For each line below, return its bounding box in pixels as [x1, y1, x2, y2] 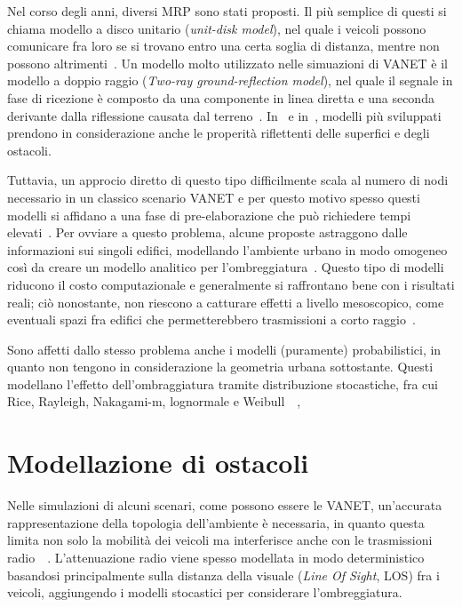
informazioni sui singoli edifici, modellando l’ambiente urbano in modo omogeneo [7, 240, 448, 259]
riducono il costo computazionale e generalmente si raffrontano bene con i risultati [7, 275, 455, 293]
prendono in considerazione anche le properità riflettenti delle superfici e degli [7, 124, 430, 142]
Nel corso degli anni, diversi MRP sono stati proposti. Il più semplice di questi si [7, 2, 447, 20]
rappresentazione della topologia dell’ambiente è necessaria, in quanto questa [7, 513, 425, 531]
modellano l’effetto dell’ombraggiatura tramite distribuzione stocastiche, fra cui [7, 374, 439, 393]
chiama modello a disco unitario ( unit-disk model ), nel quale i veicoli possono [7, 19, 426, 37]
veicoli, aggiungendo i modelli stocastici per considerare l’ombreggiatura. [7, 583, 402, 602]
